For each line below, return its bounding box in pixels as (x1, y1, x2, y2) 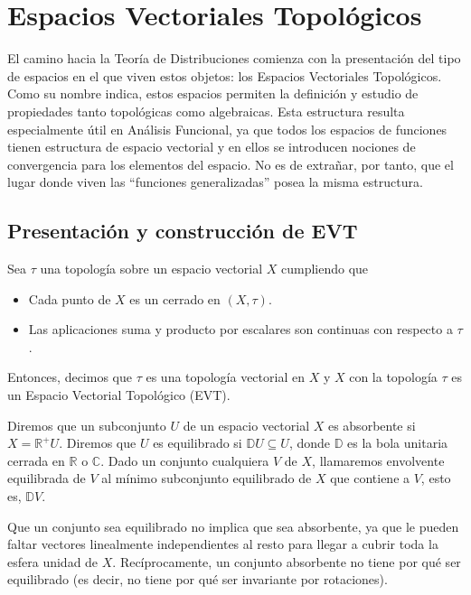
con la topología (349, 367, 438, 386)
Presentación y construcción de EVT (7, 217, 358, 245)
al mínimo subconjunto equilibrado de (101, 469, 312, 488)
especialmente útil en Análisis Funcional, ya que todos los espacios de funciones (7, 119, 447, 138)
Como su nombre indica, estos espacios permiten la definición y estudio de (7, 84, 419, 103)
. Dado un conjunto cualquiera (100, 451, 269, 469)
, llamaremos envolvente (312, 451, 445, 469)
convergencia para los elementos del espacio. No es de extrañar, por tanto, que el (7, 154, 454, 173)
